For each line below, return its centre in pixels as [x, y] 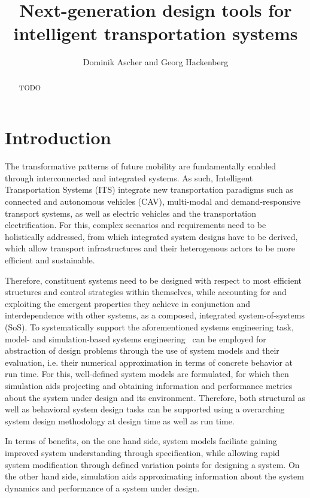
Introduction [58, 137]
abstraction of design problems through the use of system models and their [142, 350]
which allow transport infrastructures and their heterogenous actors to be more [150, 248]
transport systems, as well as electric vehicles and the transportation [130, 213]
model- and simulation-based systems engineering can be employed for [136, 338]
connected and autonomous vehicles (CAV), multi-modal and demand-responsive [153, 201]
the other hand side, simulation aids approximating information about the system [154, 476]
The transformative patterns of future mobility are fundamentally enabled [141, 166]
